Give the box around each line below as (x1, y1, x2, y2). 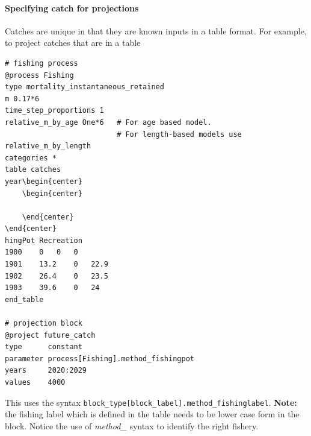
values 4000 (5, 378, 66, 387)
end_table (5, 295, 44, 304)
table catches (5, 165, 61, 174)
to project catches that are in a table (5, 36, 141, 49)
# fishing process (5, 58, 78, 68)
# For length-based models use (117, 130, 242, 139)
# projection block (5, 319, 82, 328)
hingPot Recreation (5, 236, 82, 245)
